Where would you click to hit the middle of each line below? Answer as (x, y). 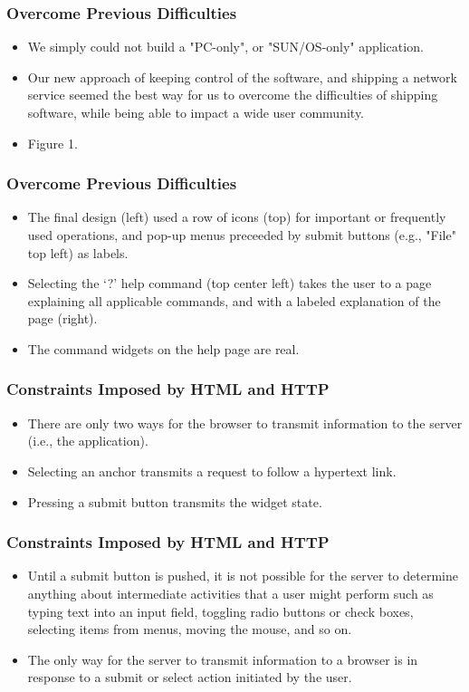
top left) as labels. (78, 252)
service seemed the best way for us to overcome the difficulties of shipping (233, 95)
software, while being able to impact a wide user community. (196, 112)
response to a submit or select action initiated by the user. (190, 677)
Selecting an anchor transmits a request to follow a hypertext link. (212, 471)
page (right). (62, 318)
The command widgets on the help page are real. (163, 348)
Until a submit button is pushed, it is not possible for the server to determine (243, 576)
